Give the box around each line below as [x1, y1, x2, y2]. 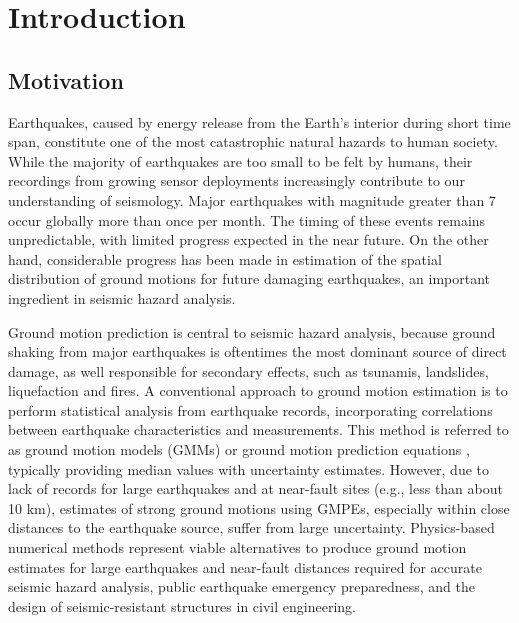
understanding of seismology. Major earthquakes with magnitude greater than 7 [8, 189, 496, 210]
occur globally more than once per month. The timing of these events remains [8, 209, 486, 230]
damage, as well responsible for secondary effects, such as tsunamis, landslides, [8, 360, 489, 381]
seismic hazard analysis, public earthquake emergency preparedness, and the [8, 576, 475, 597]
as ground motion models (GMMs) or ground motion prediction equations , [8, 439, 470, 460]
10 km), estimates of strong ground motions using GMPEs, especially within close [8, 497, 510, 518]
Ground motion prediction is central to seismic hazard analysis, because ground [8, 321, 496, 342]
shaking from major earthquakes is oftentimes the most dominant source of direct [8, 341, 507, 362]
